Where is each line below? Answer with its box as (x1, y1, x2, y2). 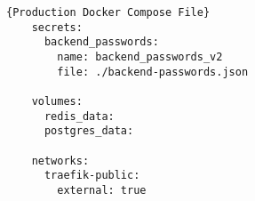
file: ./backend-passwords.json (57, 65, 249, 78)
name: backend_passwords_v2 (57, 50, 223, 63)
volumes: (31, 94, 83, 108)
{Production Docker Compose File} (6, 6, 211, 19)
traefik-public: (44, 169, 140, 182)
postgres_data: (44, 125, 134, 138)
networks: (31, 154, 90, 167)
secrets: (31, 20, 83, 34)
